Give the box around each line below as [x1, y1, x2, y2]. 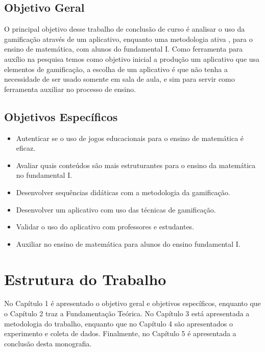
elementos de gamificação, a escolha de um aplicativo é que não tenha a [4, 63, 228, 74]
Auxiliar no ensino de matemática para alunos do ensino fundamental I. [16, 238, 240, 249]
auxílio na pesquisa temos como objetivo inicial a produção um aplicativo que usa [4, 53, 260, 64]
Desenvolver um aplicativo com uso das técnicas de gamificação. [16, 204, 216, 215]
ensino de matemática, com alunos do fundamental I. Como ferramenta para [4, 43, 243, 54]
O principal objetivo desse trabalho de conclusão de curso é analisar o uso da [4, 24, 245, 34]
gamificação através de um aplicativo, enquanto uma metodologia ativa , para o [4, 33, 253, 44]
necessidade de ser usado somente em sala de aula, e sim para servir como [4, 74, 235, 84]
